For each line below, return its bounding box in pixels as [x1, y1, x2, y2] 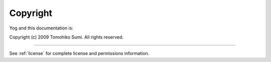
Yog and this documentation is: [9, 25, 74, 31]
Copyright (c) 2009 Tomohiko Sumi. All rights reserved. [9, 34, 124, 40]
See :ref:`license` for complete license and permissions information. [9, 50, 150, 56]
